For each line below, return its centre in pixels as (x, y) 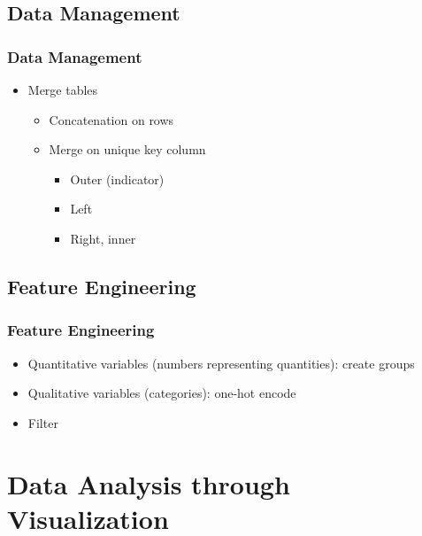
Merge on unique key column (127, 149)
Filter (43, 422)
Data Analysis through (149, 483)
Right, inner (103, 238)
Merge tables (63, 89)
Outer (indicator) (117, 179)
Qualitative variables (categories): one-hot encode (162, 393)
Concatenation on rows (111, 119)
